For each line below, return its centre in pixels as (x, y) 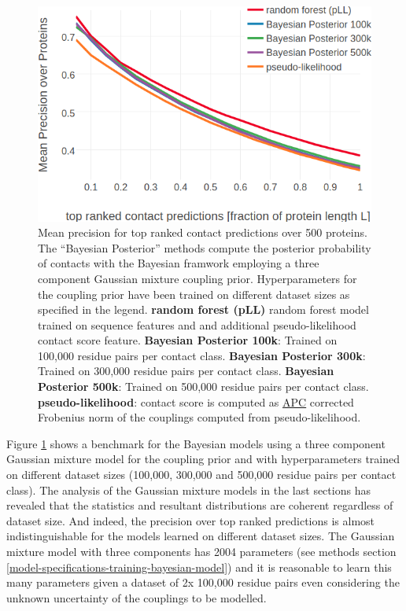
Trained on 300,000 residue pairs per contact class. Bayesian (186, 371)
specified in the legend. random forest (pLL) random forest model (203, 309)
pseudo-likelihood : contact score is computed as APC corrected (196, 401)
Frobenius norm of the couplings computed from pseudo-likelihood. (199, 417)
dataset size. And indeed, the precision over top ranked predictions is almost (191, 520)
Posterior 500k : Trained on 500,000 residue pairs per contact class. (203, 386)
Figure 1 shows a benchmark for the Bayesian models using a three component (196, 443)
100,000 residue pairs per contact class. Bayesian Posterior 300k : (202, 355)
